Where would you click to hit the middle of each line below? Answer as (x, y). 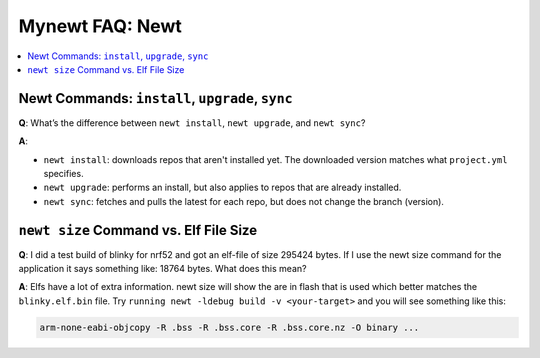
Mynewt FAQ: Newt (100, 26)
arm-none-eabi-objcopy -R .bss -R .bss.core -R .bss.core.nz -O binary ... (229, 327)
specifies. (63, 174)
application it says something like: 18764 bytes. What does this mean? (162, 269)
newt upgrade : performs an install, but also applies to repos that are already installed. (222, 187)
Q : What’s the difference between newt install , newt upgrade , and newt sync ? (192, 122)
